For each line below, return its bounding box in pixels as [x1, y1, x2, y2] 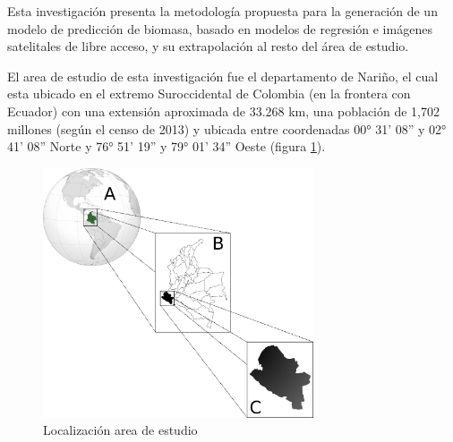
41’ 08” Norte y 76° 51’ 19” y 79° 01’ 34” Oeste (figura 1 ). [7, 137, 326, 156]
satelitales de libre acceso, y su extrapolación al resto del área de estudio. [7, 37, 409, 55]
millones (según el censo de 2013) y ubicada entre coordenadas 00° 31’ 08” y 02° [7, 119, 447, 138]
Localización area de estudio [43, 421, 198, 439]
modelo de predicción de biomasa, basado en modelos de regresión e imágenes [7, 19, 432, 38]
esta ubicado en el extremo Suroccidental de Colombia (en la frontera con [7, 84, 411, 103]
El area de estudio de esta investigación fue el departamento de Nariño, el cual [7, 66, 439, 85]
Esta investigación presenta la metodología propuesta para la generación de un [7, 2, 438, 20]
